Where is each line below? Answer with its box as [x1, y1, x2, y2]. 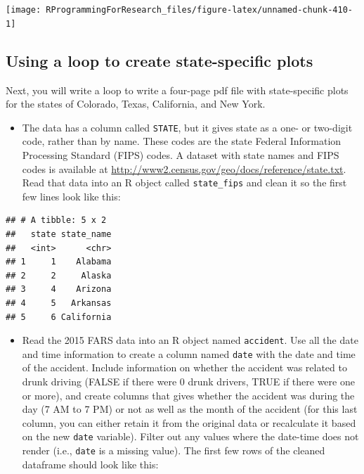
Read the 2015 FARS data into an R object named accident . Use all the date [22, 333, 358, 347]
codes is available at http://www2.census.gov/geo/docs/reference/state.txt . [22, 161, 346, 176]
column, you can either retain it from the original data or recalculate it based [22, 415, 356, 430]
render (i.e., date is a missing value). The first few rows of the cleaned [22, 443, 325, 458]
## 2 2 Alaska [6, 270, 112, 281]
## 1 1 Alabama [6, 257, 112, 267]
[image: [6, 5, 41, 15]
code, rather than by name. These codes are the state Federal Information [22, 134, 342, 148]
